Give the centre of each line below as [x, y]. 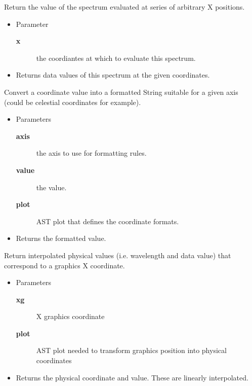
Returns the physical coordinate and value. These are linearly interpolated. [132, 377]
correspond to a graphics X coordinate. [65, 265]
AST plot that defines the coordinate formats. [108, 221]
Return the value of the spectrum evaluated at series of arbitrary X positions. [124, 7]
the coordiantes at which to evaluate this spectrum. [116, 58]
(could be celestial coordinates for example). [73, 102]
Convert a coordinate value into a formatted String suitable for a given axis [121, 92]
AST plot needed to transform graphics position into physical [131, 350]
